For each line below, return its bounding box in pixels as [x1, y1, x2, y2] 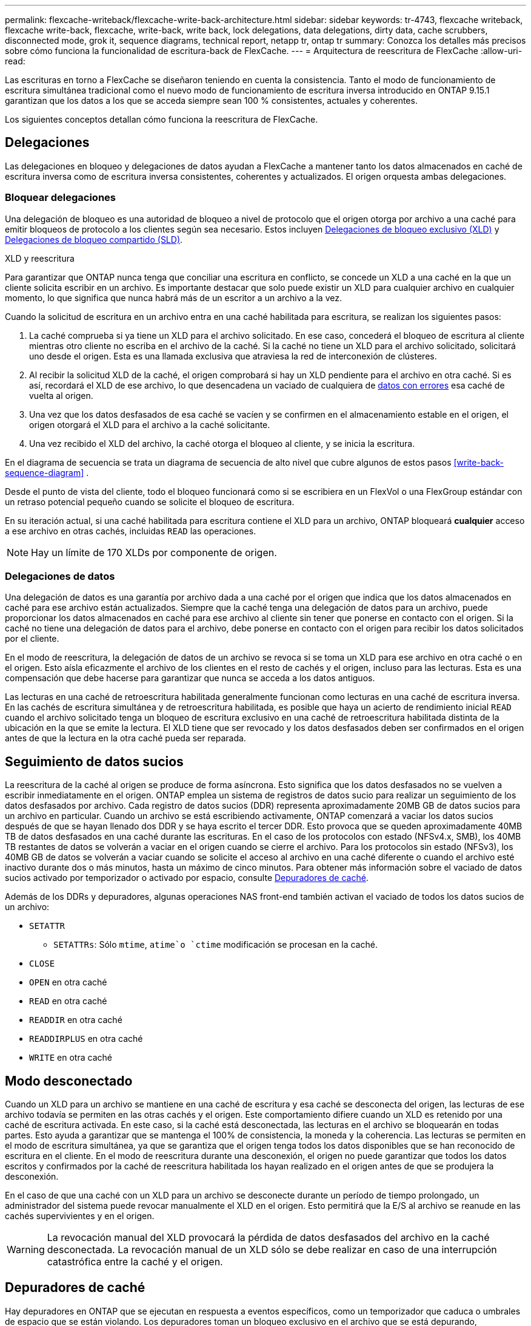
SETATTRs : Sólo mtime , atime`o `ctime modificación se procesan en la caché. [53, 939, 378, 950]
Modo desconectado [5, 1073, 133, 1089]
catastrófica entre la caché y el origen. [47, 1256, 223, 1268]
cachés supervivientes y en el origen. [5, 1211, 155, 1222]
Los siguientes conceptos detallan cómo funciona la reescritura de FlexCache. [5, 114, 318, 124]
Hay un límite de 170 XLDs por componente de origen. [31, 546, 277, 559]
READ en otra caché [29, 996, 107, 1007]
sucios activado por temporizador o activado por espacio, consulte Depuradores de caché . [5, 872, 369, 883]
